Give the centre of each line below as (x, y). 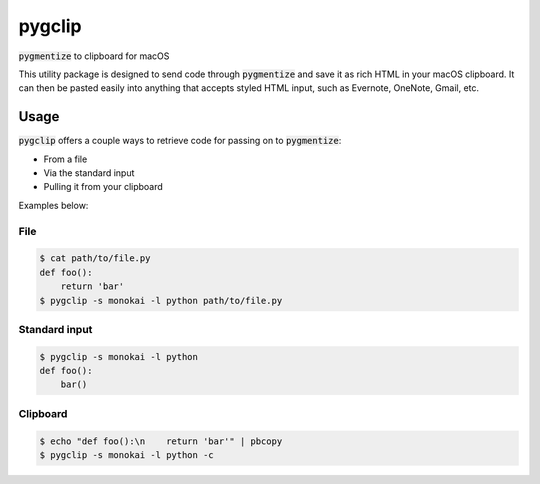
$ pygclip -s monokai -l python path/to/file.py (161, 300)
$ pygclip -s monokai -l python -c (126, 454)
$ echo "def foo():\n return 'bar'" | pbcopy (161, 441)
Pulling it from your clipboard (103, 187)
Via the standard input (89, 173)
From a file (65, 159)
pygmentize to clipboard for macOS (94, 56)
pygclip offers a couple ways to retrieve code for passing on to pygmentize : (180, 141)
